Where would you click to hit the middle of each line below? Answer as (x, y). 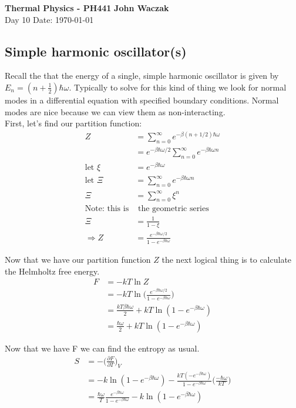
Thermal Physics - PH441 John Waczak (87, 8)
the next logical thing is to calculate (227, 259)
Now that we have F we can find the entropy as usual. (102, 348)
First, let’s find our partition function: (73, 123)
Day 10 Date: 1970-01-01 (49, 19)
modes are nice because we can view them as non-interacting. (115, 111)
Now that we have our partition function (78, 259)
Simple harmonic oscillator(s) (96, 51)
